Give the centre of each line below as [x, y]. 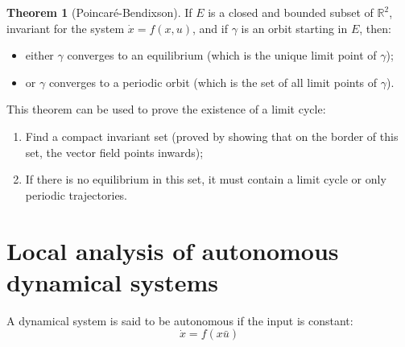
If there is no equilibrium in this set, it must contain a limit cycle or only [206, 179]
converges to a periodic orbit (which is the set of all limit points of [213, 82]
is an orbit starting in [294, 28]
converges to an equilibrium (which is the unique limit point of [222, 55]
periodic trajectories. [76, 194]
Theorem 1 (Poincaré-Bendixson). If [99, 12]
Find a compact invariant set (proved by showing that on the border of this [212, 136]
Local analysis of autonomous [173, 250]
